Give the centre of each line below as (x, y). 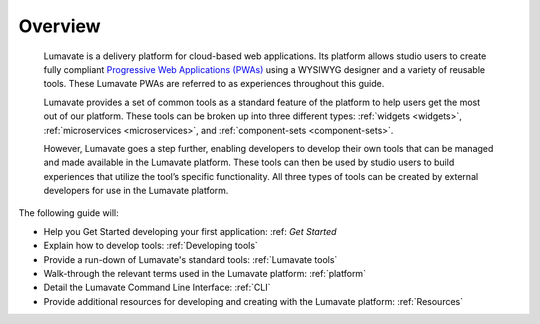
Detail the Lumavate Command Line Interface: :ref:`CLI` (157, 287)
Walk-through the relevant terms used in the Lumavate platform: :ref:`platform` (205, 274)
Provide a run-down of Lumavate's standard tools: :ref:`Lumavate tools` (190, 259)
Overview (59, 26)
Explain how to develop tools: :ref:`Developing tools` (151, 246)
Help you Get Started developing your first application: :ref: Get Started (190, 231)
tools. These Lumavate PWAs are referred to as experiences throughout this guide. (214, 84)
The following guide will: (68, 213)
